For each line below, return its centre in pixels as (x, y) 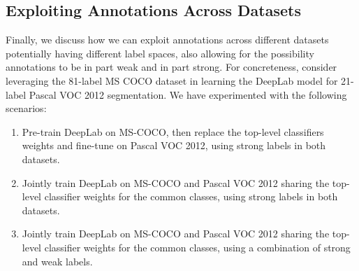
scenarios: (26, 108)
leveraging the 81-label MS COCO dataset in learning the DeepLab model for (172, 80)
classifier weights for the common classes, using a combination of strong (197, 247)
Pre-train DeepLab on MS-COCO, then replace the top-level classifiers (173, 131)
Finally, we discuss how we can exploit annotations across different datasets (167, 40)
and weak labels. (57, 261)
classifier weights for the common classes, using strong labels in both (191, 196)
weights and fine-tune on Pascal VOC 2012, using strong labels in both (174, 145)
